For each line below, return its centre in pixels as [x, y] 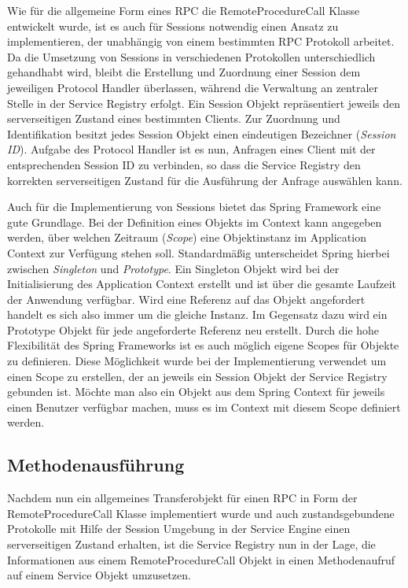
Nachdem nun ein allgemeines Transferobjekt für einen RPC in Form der [182, 498]
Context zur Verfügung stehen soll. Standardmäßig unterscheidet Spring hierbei [198, 252]
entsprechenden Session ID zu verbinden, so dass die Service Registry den [184, 164]
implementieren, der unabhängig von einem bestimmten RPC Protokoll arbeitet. [201, 41]
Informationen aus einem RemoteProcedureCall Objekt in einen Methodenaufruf [201, 559]
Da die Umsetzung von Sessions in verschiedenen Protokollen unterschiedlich [191, 56]
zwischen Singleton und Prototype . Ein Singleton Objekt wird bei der [173, 268]
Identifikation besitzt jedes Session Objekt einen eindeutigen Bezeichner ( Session [202, 133]
